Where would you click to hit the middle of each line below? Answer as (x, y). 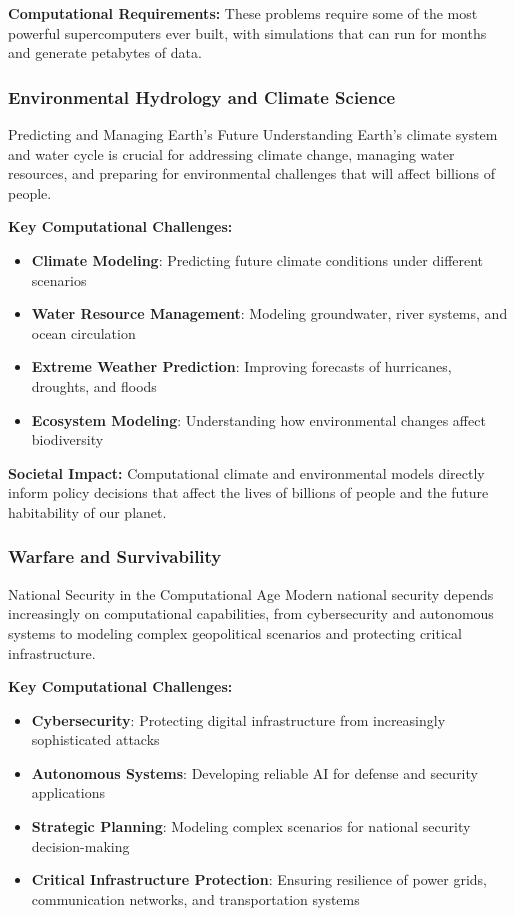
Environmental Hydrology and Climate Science (202, 96)
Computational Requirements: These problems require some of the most (243, 13)
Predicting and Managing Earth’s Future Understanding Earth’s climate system (253, 134)
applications (68, 792)
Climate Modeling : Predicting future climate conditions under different (257, 259)
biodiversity (67, 439)
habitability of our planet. (87, 511)
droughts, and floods (94, 385)
